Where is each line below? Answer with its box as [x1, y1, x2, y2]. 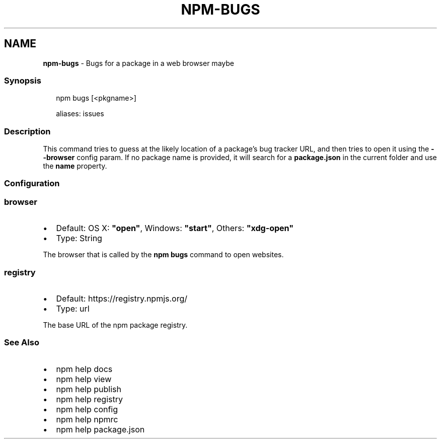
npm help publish [56, 384, 121, 394]
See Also [4, 337, 39, 348]
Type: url [56, 303, 90, 314]
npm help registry [56, 394, 123, 404]
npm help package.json [56, 424, 145, 434]
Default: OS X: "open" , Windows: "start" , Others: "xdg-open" [56, 223, 294, 234]
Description [4, 126, 51, 136]
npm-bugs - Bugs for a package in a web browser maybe [43, 58, 234, 67]
